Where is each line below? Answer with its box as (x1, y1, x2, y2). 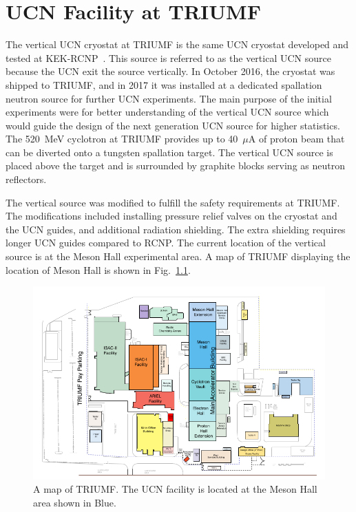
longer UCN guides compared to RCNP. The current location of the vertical (6, 235, 326, 250)
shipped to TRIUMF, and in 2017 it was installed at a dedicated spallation (6, 77, 322, 92)
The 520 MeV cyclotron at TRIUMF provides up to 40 (6, 131, 238, 146)
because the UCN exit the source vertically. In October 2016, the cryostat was (6, 64, 335, 78)
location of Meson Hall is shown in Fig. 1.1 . (6, 262, 191, 277)
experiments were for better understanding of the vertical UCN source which (6, 105, 329, 119)
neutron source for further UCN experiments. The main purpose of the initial (6, 91, 332, 105)
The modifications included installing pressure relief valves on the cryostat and (6, 209, 337, 223)
